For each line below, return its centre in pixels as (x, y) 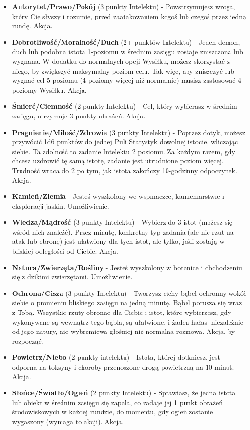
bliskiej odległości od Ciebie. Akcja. (65, 251)
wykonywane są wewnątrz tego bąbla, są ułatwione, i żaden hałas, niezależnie (127, 322)
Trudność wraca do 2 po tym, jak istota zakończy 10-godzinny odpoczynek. (125, 170)
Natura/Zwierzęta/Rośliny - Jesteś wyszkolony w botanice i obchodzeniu (127, 267)
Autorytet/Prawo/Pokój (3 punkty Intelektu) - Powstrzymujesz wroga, (124, 6)
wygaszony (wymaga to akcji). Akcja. (68, 421)
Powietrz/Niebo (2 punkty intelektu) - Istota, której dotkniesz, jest (116, 357)
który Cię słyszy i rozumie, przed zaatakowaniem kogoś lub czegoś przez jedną (129, 16)
